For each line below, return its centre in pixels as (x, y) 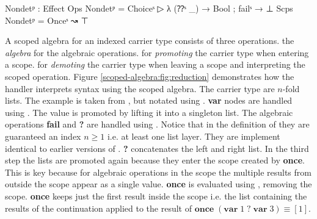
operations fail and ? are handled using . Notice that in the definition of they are (157, 124)
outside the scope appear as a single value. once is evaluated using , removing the (158, 184)
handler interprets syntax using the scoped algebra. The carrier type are (140, 88)
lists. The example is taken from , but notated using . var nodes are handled (149, 100)
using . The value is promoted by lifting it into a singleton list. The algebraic (149, 112)
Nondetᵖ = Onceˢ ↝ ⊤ (47, 20)
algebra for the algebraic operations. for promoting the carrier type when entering (157, 52)
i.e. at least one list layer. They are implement (194, 136)
